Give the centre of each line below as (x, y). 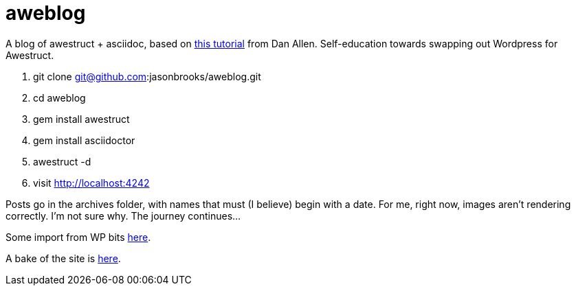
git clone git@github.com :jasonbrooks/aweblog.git (147, 76)
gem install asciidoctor (84, 140)
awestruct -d (62, 161)
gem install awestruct (81, 119)
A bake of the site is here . (63, 258)
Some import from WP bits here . (78, 237)
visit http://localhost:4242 (91, 183)
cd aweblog (59, 97)
